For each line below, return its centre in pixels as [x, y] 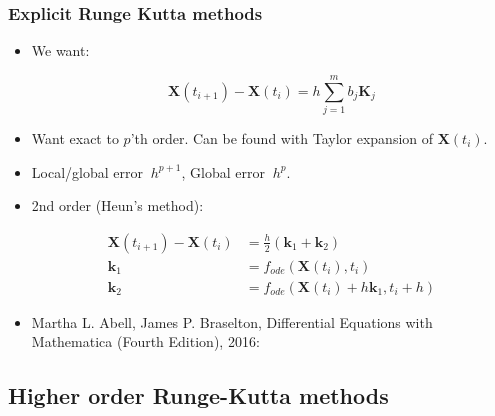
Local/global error [87, 171]
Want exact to [75, 137]
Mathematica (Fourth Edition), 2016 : [145, 341]
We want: [60, 50]
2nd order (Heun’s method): [117, 205]
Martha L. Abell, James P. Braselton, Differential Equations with [232, 321]
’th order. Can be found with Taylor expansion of [282, 137]
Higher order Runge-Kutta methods [198, 395]
